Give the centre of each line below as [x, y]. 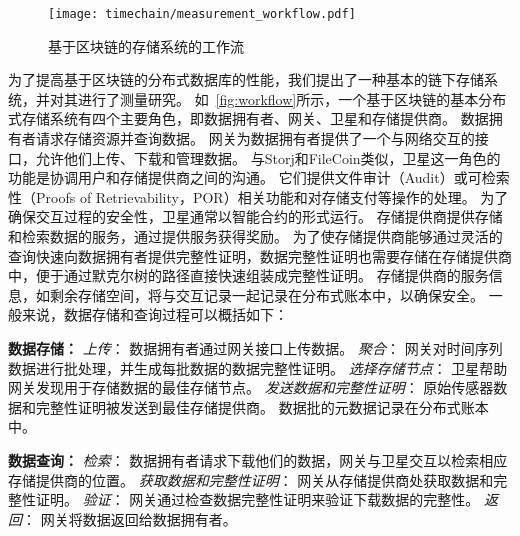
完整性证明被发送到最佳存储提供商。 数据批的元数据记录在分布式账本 [262, 406]
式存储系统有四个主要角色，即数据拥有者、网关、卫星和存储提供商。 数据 [248, 118]
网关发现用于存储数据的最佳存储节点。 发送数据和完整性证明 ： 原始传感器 [251, 387]
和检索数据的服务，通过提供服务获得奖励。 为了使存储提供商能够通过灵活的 [255, 236]
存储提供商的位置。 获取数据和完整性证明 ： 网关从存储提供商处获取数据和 [251, 479]
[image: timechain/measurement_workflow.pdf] [202, 14]
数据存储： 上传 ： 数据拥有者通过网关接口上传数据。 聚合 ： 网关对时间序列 [255, 347]
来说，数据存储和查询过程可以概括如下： [154, 314]
